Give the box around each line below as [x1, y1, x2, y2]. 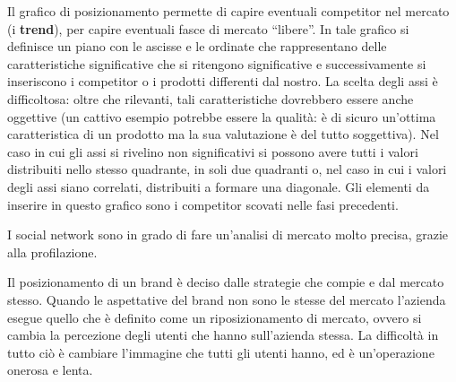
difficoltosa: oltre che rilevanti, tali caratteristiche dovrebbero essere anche [7, 89, 414, 108]
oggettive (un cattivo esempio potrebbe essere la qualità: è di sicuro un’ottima [7, 107, 436, 126]
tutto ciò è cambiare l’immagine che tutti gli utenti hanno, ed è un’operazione [7, 343, 434, 361]
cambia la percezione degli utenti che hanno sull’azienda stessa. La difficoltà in [7, 326, 439, 344]
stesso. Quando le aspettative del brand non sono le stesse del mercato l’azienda [7, 290, 446, 308]
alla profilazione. [7, 242, 98, 261]
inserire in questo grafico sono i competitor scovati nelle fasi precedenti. [7, 195, 399, 213]
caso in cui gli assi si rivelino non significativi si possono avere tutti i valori [7, 142, 418, 161]
